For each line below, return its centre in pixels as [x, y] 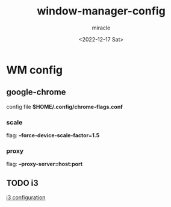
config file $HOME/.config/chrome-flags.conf [65, 107]
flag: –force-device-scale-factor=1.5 [53, 135]
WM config [35, 70]
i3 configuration [26, 197]
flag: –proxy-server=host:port [45, 164]
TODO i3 [23, 183]
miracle [101, 28]
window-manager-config [101, 11]
